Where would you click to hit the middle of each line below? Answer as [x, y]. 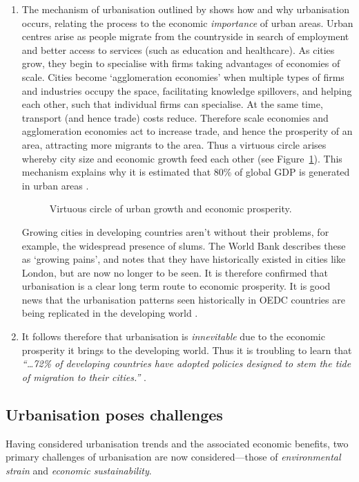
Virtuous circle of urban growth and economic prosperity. [171, 208]
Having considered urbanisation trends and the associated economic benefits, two [177, 443]
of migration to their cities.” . [84, 377]
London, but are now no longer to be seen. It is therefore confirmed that [175, 272]
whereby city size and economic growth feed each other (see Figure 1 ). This [182, 158]
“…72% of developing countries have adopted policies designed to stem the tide [186, 363]
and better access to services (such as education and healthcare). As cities [178, 49]
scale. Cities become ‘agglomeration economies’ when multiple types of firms [183, 76]
